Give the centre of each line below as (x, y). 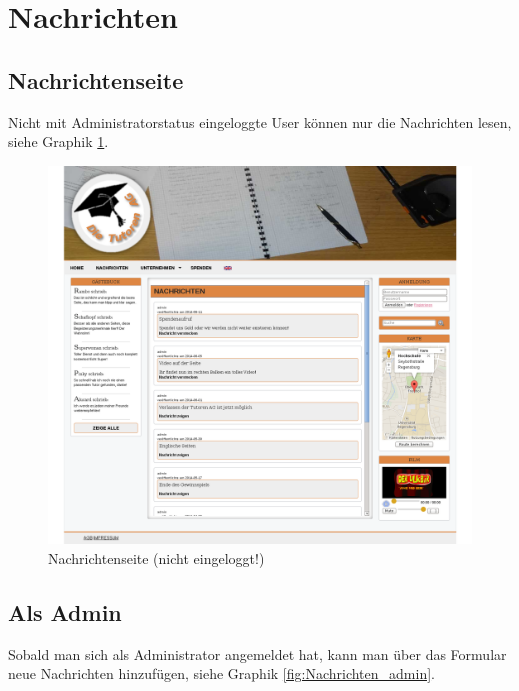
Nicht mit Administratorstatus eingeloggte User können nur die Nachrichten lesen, (260, 121)
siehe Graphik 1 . (58, 141)
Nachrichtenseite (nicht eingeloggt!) (156, 557)
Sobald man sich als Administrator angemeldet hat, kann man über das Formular (257, 653)
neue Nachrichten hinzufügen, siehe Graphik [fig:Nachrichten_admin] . (221, 673)
